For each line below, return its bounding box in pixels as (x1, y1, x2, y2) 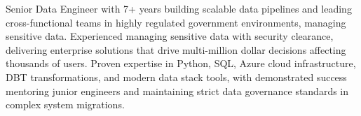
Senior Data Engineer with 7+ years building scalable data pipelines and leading (6, 1, 352, 15)
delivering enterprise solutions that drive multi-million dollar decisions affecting (6, 42, 346, 57)
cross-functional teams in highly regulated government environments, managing (6, 15, 346, 29)
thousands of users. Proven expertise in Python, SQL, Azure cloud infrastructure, (6, 56, 356, 71)
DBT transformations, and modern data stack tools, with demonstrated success (6, 69, 347, 84)
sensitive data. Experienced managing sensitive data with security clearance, (6, 29, 334, 43)
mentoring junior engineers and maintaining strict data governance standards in (6, 83, 349, 98)
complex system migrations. (6, 97, 125, 112)
